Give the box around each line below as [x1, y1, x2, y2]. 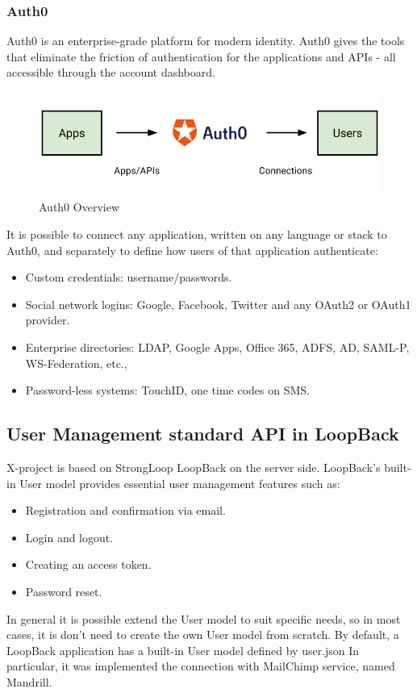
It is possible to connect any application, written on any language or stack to [6, 225, 387, 242]
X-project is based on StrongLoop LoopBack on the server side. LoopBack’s [6, 458, 381, 475]
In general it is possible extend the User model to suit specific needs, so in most [6, 610, 401, 627]
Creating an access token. [25, 556, 152, 573]
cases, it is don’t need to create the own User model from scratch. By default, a [6, 626, 399, 643]
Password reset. [25, 582, 102, 599]
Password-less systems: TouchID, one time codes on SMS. [25, 382, 310, 399]
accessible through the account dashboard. [6, 64, 215, 81]
